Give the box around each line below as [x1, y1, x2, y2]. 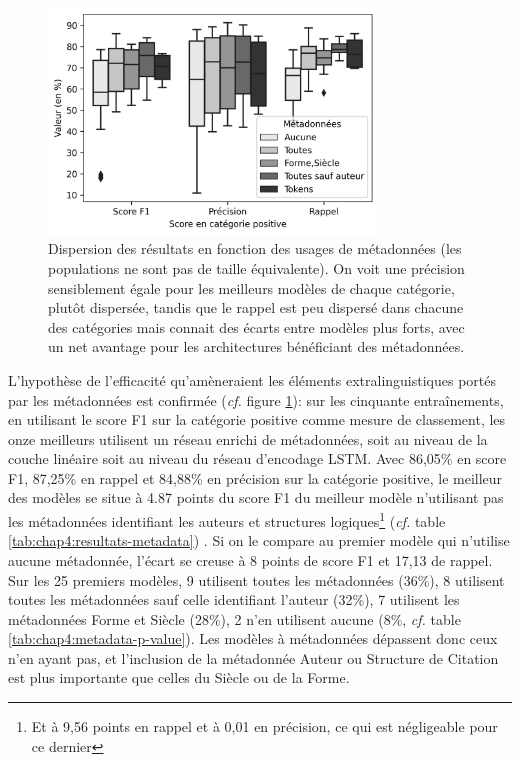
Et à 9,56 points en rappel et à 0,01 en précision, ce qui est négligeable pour [31, 716, 498, 737]
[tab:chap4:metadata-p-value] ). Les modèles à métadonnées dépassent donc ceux [8, 628, 498, 649]
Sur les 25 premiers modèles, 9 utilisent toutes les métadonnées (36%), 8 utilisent [8, 569, 505, 590]
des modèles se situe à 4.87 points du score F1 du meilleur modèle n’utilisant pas [8, 487, 504, 508]
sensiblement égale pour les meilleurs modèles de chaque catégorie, [48, 277, 455, 298]
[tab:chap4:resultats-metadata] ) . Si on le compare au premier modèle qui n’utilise [8, 530, 510, 551]
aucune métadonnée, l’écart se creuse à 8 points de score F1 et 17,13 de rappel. [8, 549, 493, 570]
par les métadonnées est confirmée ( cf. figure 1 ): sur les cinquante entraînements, [8, 389, 504, 410]
